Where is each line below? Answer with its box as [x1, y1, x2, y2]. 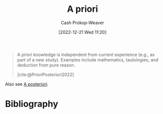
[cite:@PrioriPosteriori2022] [17, 71, 75, 77]
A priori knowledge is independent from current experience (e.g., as [17, 52, 155, 57]
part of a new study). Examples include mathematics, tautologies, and [17, 57, 159, 62]
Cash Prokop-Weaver [60, 20, 105, 26]
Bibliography [5, 98, 58, 110]
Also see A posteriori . [5, 81, 49, 87]
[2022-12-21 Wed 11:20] [58, 29, 107, 35]
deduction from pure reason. [17, 62, 76, 68]
